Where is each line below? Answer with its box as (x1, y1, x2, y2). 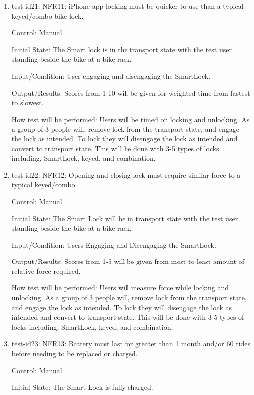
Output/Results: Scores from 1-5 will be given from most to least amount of (11, 256, 244, 266)
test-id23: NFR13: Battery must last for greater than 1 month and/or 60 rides (11, 338, 251, 349)
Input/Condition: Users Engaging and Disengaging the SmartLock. (11, 239, 216, 250)
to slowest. (11, 97, 44, 108)
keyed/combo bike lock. (11, 10, 84, 21)
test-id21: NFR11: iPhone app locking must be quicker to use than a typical (11, 1, 244, 11)
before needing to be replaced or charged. (11, 348, 138, 359)
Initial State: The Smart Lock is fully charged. (11, 382, 153, 392)
